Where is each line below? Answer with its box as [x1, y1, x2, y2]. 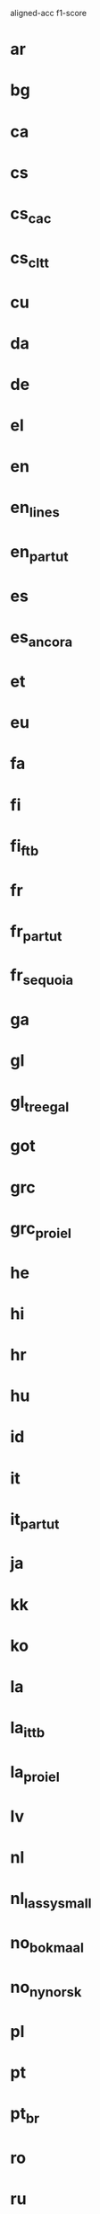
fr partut [10, 921, 62, 944]
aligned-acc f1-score [10, 8, 87, 18]
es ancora [10, 627, 73, 651]
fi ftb [10, 836, 39, 859]
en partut [10, 542, 70, 565]
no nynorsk [10, 1977, 82, 2000]
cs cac [10, 203, 52, 227]
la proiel [10, 1762, 61, 1785]
